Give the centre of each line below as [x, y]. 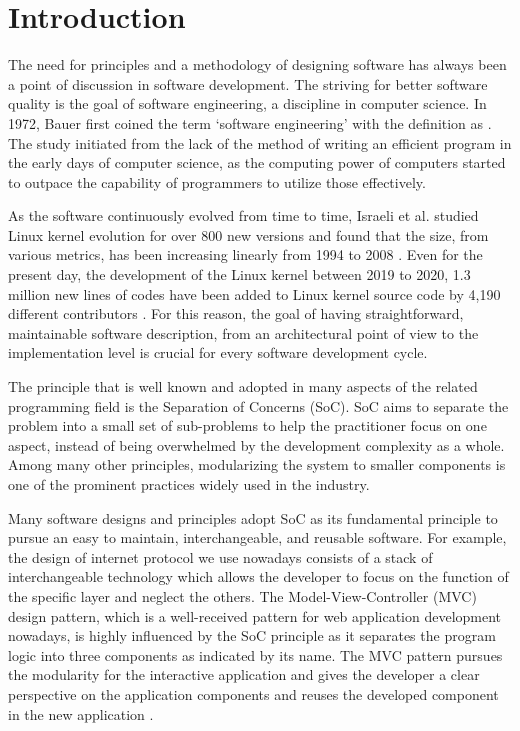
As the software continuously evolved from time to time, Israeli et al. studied [243, 215]
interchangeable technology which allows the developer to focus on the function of [258, 576]
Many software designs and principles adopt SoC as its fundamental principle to [253, 517]
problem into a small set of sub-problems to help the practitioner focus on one [247, 425]
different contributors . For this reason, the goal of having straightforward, [236, 313]
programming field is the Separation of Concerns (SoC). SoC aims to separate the [258, 405]
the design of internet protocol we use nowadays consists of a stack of [220, 556]
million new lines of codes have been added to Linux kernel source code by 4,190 [254, 293]
